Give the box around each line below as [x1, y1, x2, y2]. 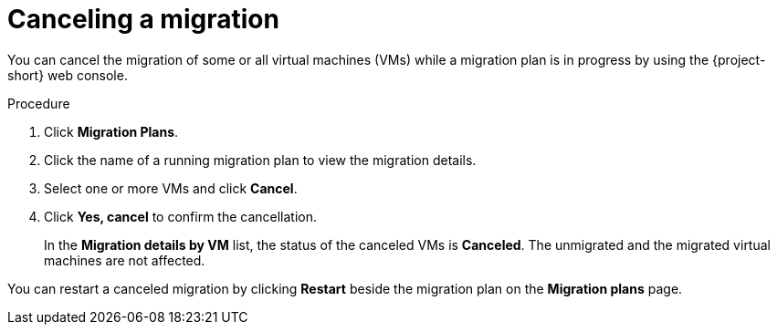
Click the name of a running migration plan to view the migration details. [44, 151, 477, 168]
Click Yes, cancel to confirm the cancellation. [44, 208, 318, 224]
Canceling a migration [7, 4, 279, 35]
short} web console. [7, 67, 128, 83]
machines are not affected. [44, 252, 205, 268]
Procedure [7, 95, 70, 111]
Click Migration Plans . [44, 123, 179, 140]
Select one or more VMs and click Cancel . [44, 180, 298, 196]
